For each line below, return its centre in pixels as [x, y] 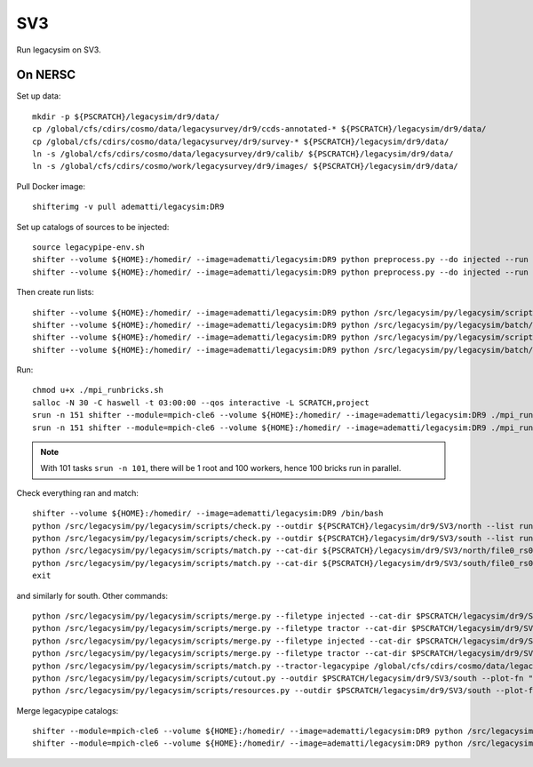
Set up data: [39, 96]
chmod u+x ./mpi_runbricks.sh [98, 390]
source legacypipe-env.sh [89, 247]
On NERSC [46, 75]
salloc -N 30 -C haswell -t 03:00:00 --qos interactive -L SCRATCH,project [201, 403]
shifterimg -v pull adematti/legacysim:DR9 [128, 207]
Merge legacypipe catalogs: [68, 710]
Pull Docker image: [51, 186]
